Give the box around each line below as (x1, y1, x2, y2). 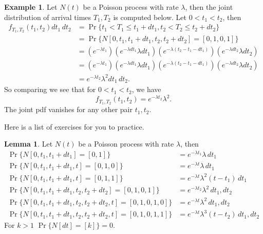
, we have (131, 84, 161, 95)
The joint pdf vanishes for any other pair (4, 104, 133, 115)
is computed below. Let (113, 11, 186, 22)
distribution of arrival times (4, 11, 91, 22)
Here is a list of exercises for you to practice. (4, 121, 144, 132)
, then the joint (185, 2, 233, 12)
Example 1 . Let (4, 2, 58, 12)
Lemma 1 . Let (4, 138, 53, 149)
